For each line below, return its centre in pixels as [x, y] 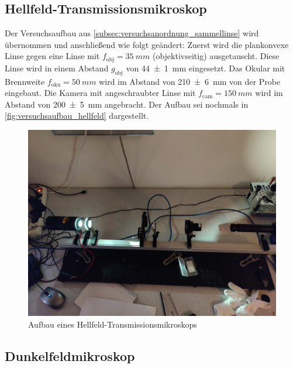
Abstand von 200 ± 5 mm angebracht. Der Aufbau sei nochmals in [127, 104]
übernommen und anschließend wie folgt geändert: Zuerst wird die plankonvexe [147, 44]
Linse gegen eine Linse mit [52, 56]
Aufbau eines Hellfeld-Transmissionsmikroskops [113, 324]
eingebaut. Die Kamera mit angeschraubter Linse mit [100, 93]
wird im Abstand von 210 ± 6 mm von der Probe [190, 81]
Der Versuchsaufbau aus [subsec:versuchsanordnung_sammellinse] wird [132, 33]
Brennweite [25, 81]
